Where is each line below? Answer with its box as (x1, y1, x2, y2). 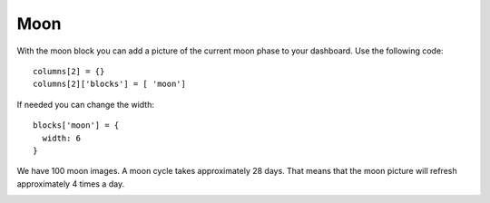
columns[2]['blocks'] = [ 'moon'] (33, 79, 186, 90)
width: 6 (42, 132, 82, 143)
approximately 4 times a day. (16, 178, 125, 189)
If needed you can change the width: (16, 99, 154, 110)
